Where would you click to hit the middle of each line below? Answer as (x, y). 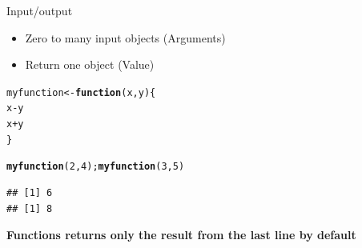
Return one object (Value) (90, 64)
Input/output (40, 10)
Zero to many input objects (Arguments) (125, 37)
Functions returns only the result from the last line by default (181, 235)
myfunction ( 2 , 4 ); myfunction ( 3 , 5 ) (96, 167)
